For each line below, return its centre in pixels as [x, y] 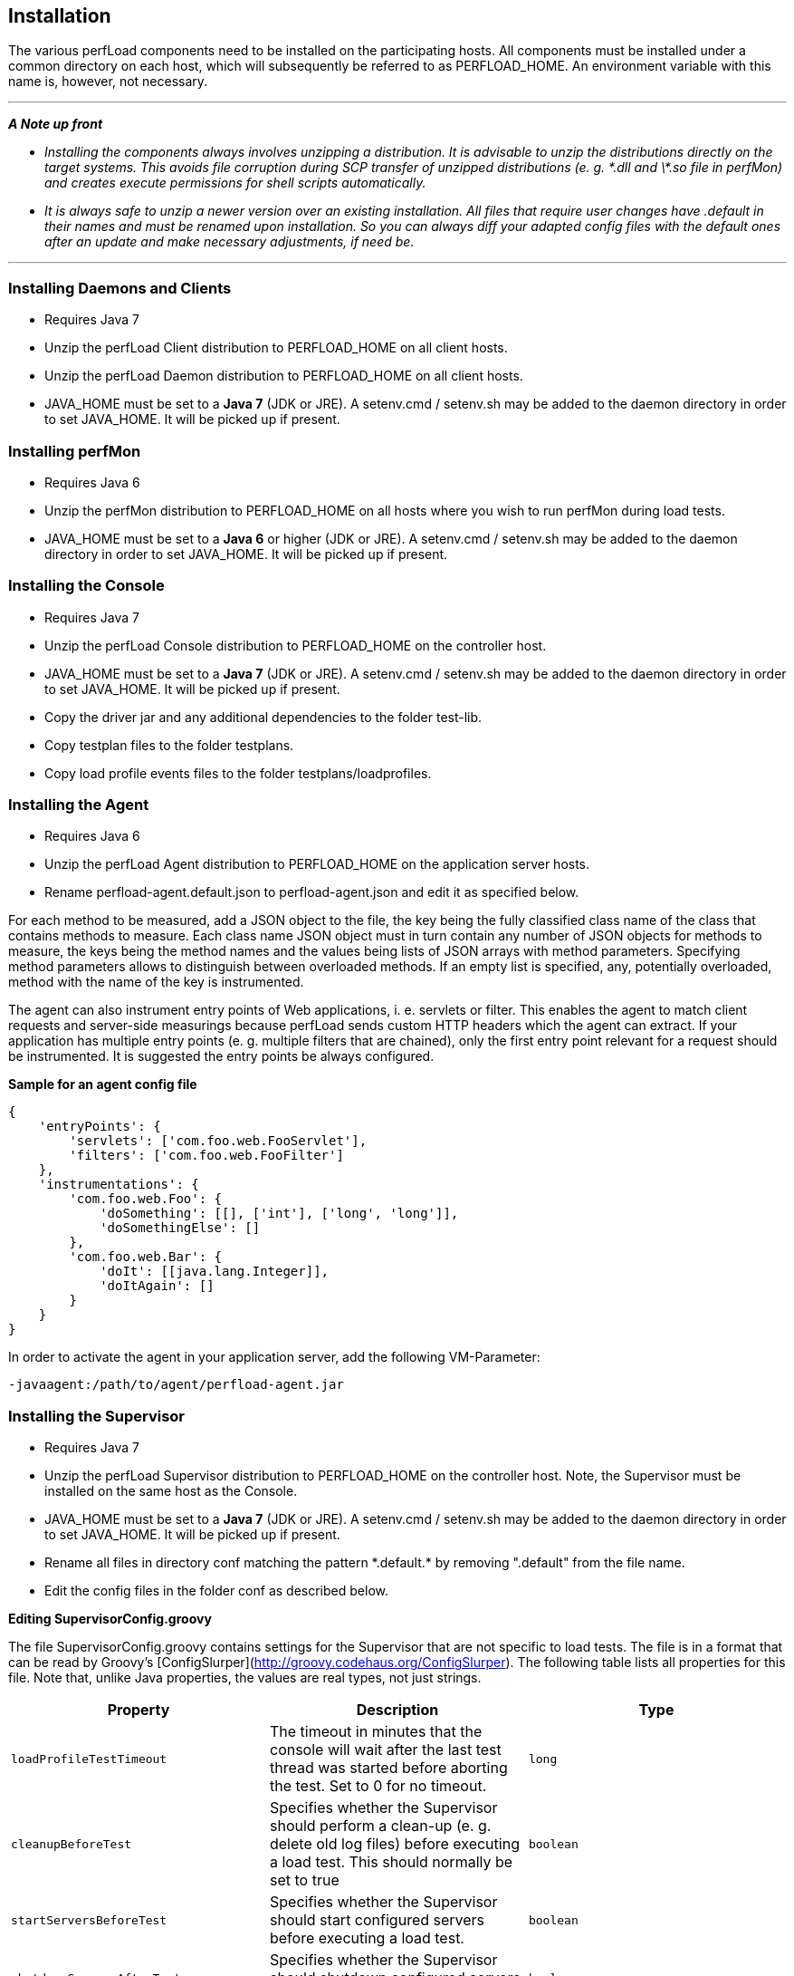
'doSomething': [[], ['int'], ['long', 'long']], [279, 1214]
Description [397, 1710]
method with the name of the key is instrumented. [156, 982]
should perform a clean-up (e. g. [380, 1826]
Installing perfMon [75, 451]
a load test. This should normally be [391, 1862]
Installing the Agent [79, 805]
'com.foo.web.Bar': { [146, 1257]
